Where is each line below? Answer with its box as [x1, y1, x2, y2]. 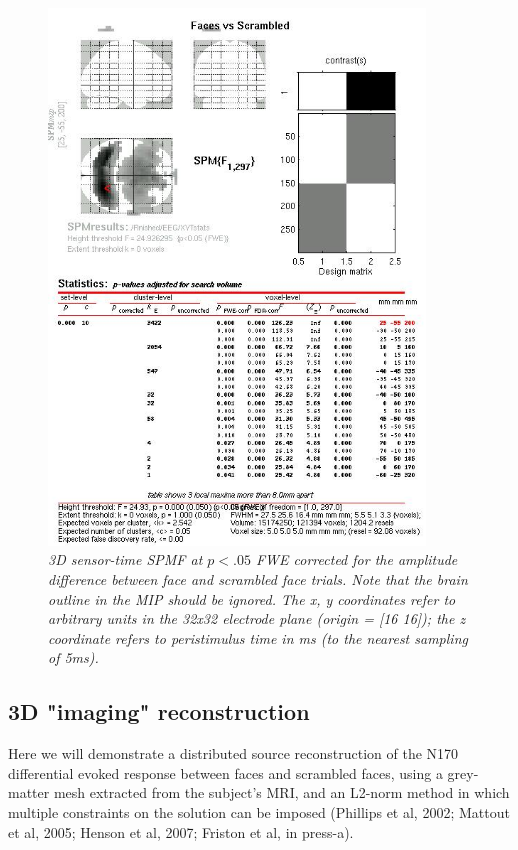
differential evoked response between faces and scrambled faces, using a [8, 762, 443, 783]
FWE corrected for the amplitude [255, 549, 458, 570]
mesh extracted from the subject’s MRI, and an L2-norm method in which [53, 782, 510, 803]
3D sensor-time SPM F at [48, 549, 203, 570]
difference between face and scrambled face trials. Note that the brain [48, 568, 468, 589]
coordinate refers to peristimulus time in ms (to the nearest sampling [48, 627, 468, 648]
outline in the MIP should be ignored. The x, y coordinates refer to [48, 588, 456, 609]
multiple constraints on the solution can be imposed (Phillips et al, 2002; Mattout [8, 801, 510, 822]
